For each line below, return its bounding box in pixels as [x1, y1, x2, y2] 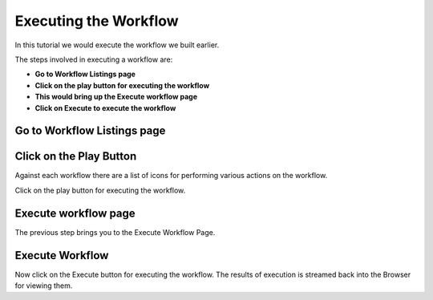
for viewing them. [14, 281, 73, 290]
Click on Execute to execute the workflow [34, 103, 176, 112]
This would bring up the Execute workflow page [34, 92, 198, 102]
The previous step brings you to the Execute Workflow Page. [14, 227, 216, 237]
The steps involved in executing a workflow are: [14, 55, 173, 64]
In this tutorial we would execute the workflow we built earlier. [14, 40, 220, 50]
